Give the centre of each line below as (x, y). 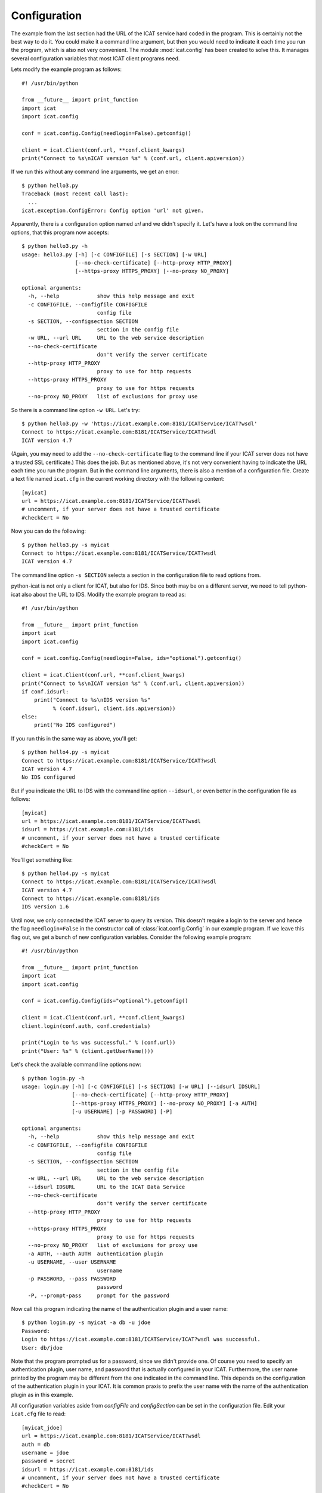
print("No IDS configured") (75, 725)
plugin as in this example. (42, 1394)
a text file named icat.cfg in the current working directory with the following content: (118, 479)
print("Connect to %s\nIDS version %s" (92, 700)
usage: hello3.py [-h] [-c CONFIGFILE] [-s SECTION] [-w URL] (114, 254)
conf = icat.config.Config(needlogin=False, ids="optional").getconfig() (132, 658)
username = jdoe (45, 1452)
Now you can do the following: (49, 531)
